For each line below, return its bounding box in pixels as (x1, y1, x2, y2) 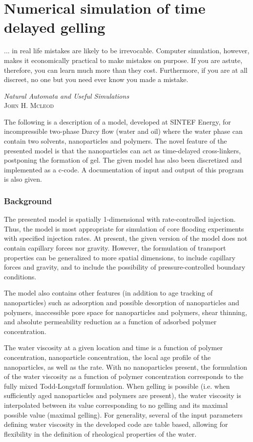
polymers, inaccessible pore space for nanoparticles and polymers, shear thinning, (4, 307, 247, 317)
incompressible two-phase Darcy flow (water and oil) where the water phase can (4, 126, 243, 136)
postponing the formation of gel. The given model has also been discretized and (4, 155, 242, 165)
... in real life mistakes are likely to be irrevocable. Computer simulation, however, (4, 45, 250, 56)
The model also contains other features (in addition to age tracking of (4, 288, 213, 298)
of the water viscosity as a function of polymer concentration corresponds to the (4, 371, 244, 381)
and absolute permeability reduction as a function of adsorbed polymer (4, 316, 217, 327)
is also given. (4, 174, 42, 184)
